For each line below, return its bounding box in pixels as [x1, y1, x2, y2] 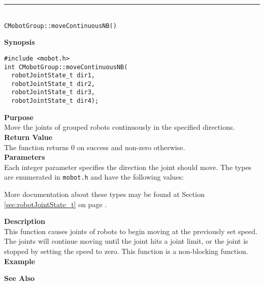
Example [4, 255, 36, 266]
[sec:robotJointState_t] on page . [4, 198, 107, 209]
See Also [4, 273, 35, 283]
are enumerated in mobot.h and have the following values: [4, 172, 184, 182]
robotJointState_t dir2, [11, 80, 95, 88]
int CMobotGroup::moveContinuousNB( [4, 63, 128, 71]
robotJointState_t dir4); [11, 97, 99, 105]
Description [4, 216, 46, 226]
